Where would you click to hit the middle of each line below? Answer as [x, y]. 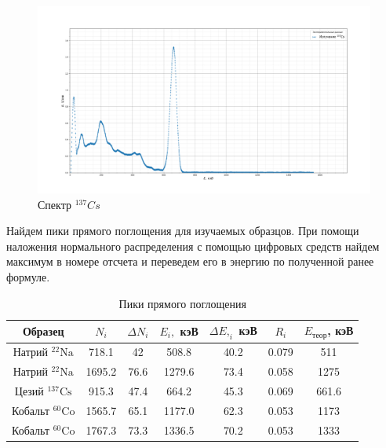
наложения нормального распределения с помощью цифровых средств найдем [193, 246]
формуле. [28, 277]
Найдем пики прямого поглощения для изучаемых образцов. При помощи [183, 231]
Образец [43, 330]
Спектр [55, 204]
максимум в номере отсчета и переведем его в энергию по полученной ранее [190, 261]
